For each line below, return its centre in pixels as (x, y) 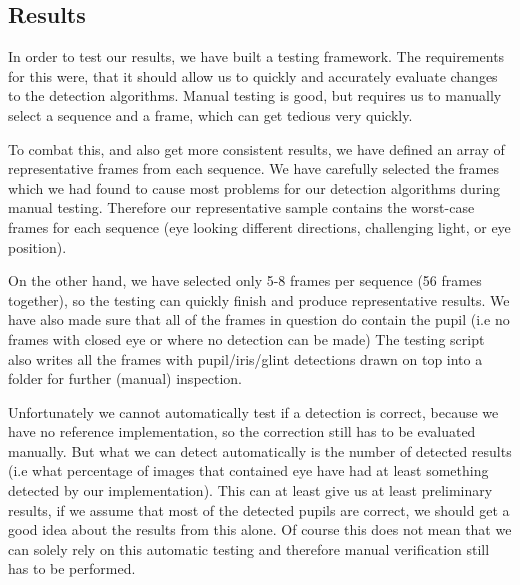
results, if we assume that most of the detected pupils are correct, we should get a (259, 509)
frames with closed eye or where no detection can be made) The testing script (246, 338)
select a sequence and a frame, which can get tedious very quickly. (210, 114)
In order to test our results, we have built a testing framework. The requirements (256, 56)
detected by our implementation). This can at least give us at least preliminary (250, 490)
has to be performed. (72, 568)
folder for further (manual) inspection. (125, 378)
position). (37, 246)
